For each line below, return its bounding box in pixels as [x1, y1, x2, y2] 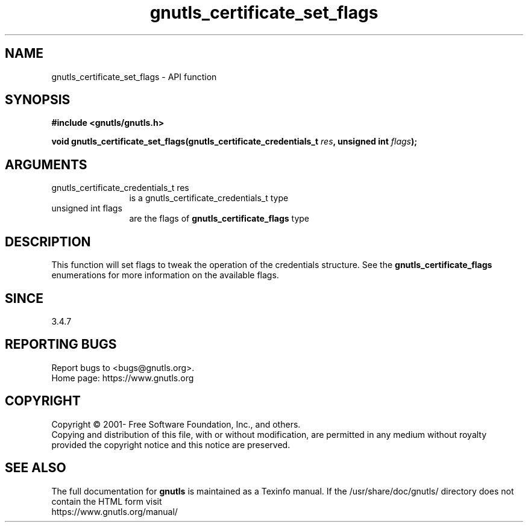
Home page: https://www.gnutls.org [51, 372, 194, 383]
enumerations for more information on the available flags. [51, 270, 279, 281]
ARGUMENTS [5, 157, 87, 172]
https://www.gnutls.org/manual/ [51, 506, 178, 517]
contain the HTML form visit [51, 496, 162, 507]
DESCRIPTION [5, 234, 91, 249]
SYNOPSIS [5, 92, 71, 108]
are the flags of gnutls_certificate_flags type [129, 213, 309, 224]
